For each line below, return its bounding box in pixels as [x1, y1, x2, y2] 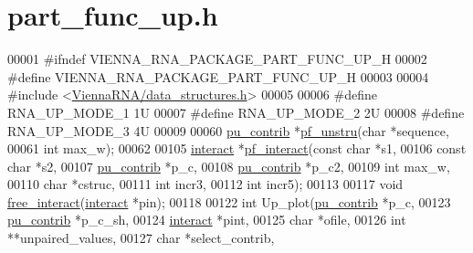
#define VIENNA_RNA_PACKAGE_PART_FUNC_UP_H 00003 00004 [7, 67, 429, 86]
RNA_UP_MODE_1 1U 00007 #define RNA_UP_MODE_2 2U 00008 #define [7, 102, 465, 121]
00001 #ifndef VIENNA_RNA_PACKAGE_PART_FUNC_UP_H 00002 [7, 49, 427, 69]
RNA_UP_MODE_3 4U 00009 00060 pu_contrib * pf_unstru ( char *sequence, [7, 121, 449, 140]
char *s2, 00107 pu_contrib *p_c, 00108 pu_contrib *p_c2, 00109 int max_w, [7, 156, 450, 175]
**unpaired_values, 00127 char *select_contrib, [7, 228, 275, 248]
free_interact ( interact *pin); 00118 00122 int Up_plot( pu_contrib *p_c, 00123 [7, 192, 451, 211]
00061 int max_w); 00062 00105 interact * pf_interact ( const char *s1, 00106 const [7, 139, 467, 158]
